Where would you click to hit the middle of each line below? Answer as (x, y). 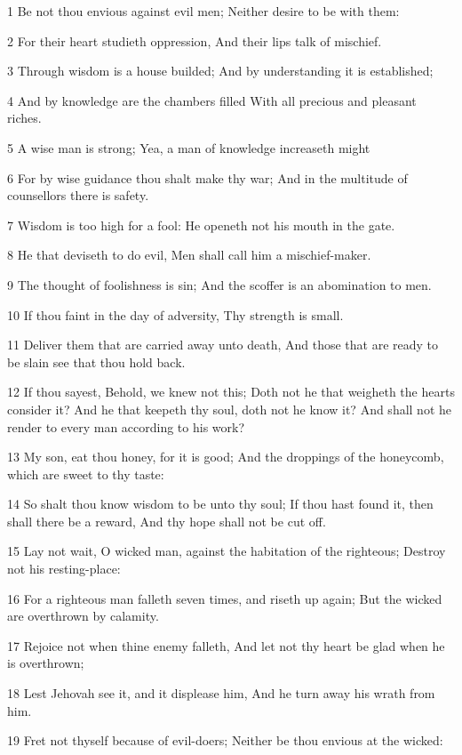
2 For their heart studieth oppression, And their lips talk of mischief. (195, 40)
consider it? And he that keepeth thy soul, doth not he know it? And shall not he (230, 409)
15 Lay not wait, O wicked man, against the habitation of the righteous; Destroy (227, 551)
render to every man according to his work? (126, 426)
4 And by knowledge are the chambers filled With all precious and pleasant (212, 100)
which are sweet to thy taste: (86, 474)
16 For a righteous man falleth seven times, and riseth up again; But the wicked (225, 598)
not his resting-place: (64, 569)
